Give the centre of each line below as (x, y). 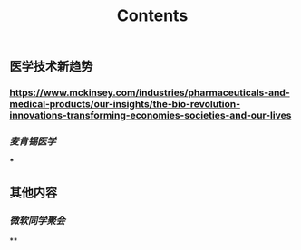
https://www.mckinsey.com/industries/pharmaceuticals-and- (150, 93)
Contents (152, 16)
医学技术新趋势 (51, 67)
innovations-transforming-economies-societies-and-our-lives (150, 116)
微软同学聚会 (38, 220)
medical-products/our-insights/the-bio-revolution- (125, 104)
